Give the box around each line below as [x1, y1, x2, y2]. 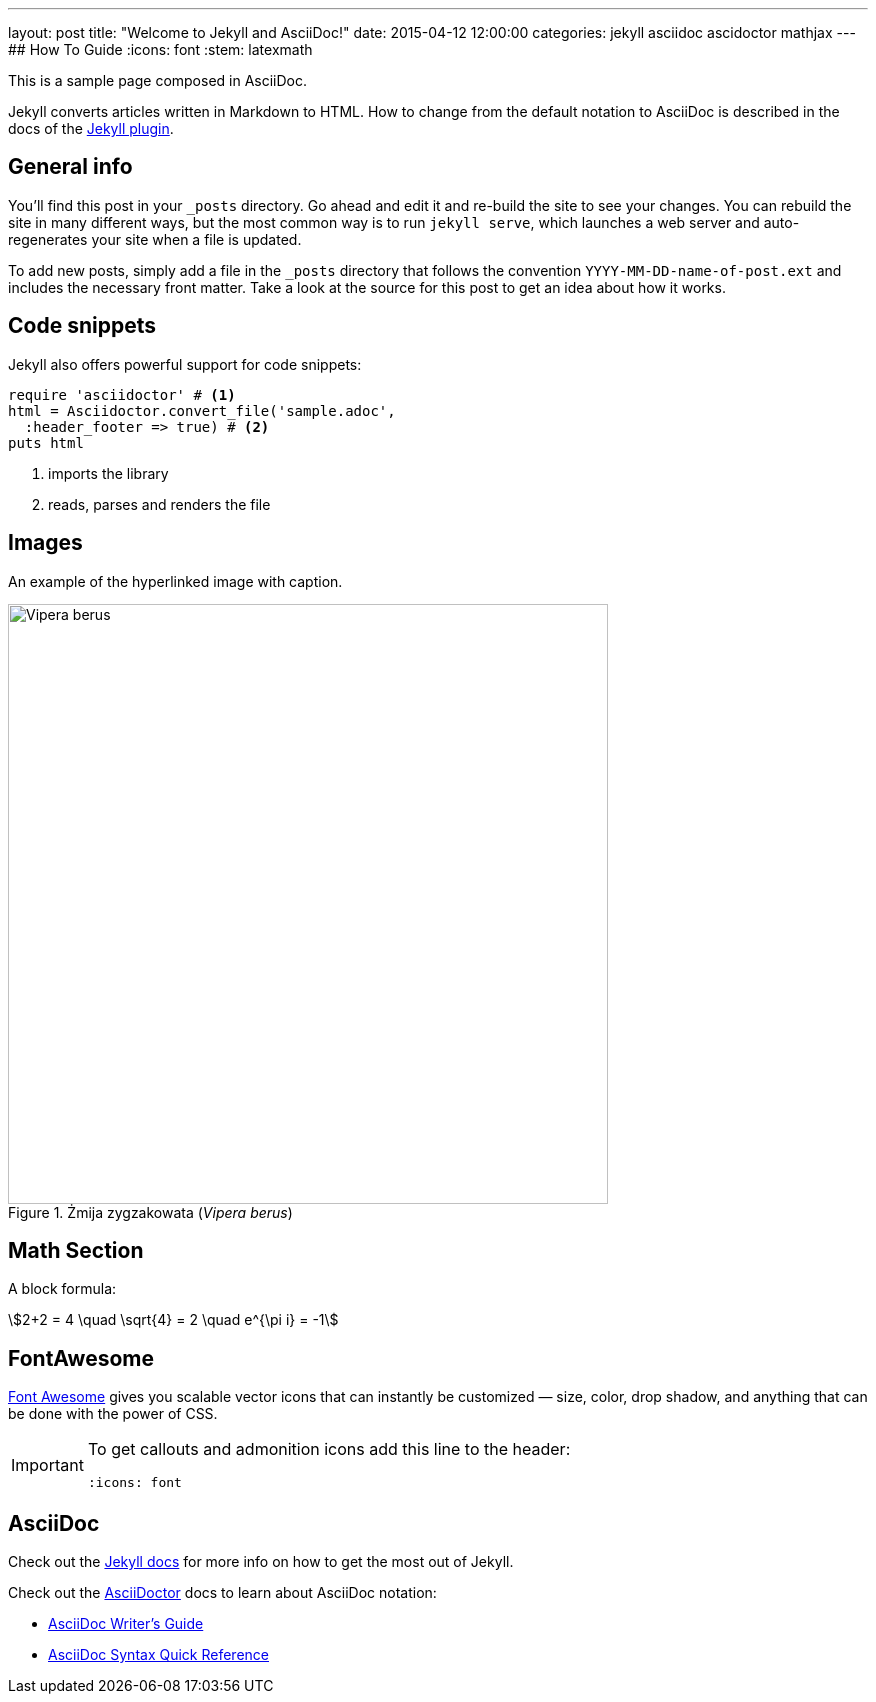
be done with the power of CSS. [8, 1405, 218, 1423]
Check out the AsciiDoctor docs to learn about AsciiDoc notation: [8, 1584, 437, 1602]
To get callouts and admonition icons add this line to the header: [87, 1439, 571, 1460]
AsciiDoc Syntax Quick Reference [48, 1646, 269, 1664]
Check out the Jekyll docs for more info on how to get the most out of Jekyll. [8, 1553, 514, 1571]
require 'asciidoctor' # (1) [8, 386, 236, 403]
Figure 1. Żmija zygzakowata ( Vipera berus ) [8, 1203, 293, 1221]
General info [8, 154, 133, 180]
